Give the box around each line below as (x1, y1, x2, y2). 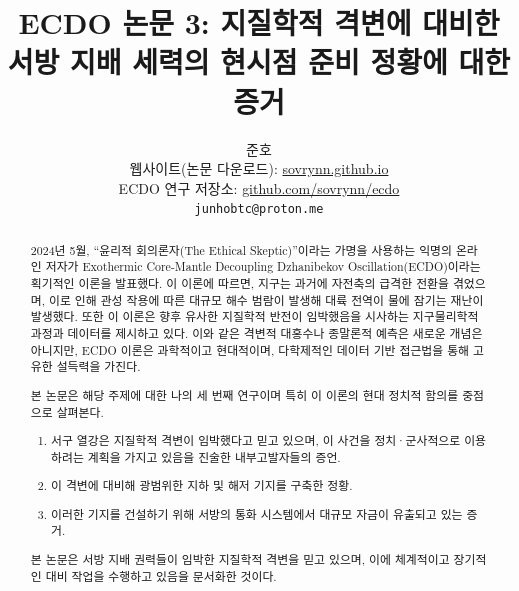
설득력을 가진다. (56, 358, 141, 375)
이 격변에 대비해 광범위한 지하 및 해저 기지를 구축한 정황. (51, 477, 353, 494)
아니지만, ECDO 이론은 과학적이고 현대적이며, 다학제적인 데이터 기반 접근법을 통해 (30, 341, 470, 358)
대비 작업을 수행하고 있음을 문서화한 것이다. (45, 567, 277, 584)
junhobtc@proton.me (194, 202, 324, 217)
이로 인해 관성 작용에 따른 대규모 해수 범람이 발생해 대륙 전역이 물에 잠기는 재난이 (49, 291, 484, 308)
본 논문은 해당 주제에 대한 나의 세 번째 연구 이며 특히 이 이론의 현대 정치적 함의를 (30, 386, 459, 403)
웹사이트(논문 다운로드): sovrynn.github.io (129, 158, 389, 179)
